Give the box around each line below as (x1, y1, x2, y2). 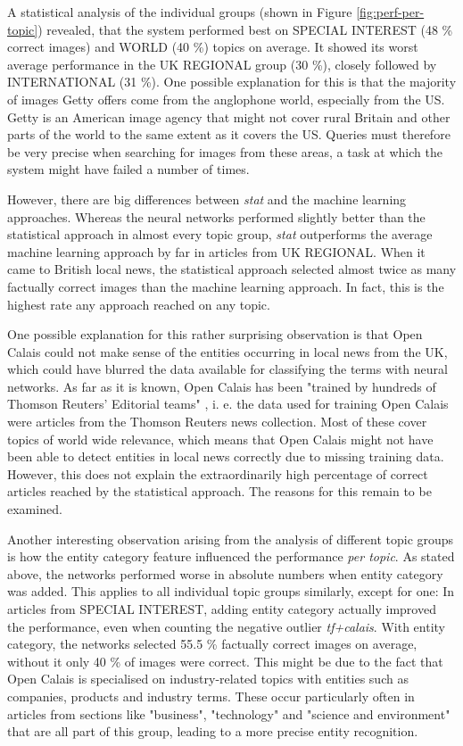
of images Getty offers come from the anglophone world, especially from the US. (7, 89, 445, 108)
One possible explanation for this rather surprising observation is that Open (7, 325, 423, 344)
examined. (7, 500, 62, 518)
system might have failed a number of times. (7, 160, 250, 178)
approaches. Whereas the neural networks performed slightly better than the (7, 207, 426, 226)
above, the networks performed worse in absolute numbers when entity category (7, 564, 443, 583)
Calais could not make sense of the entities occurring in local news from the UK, (7, 342, 448, 361)
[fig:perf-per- (356, 3, 425, 21)
